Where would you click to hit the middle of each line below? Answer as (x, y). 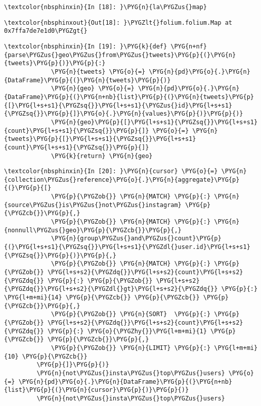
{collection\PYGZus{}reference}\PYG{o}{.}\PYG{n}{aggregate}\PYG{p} (122, 180)
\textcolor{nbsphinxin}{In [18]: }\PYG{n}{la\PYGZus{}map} (105, 7)
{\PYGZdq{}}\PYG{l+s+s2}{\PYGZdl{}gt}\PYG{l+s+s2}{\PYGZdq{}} (111, 289)
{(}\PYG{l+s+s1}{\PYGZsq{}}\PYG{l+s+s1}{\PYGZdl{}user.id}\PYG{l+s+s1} (127, 247)
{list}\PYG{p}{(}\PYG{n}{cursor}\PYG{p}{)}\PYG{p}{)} (97, 390)
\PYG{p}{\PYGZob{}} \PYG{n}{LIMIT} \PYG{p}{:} (131, 348)
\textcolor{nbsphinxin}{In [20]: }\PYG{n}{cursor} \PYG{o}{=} (111, 171)
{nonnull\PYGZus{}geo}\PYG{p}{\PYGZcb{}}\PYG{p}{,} (93, 230)
